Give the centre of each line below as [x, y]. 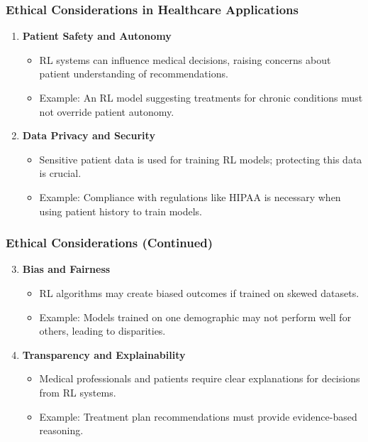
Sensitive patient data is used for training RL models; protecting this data [201, 159]
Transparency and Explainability [104, 354]
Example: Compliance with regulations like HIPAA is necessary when [190, 196]
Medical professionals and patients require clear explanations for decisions [200, 378]
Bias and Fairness [66, 269]
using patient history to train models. [121, 211]
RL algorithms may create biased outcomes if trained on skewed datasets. [199, 292]
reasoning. [61, 430]
